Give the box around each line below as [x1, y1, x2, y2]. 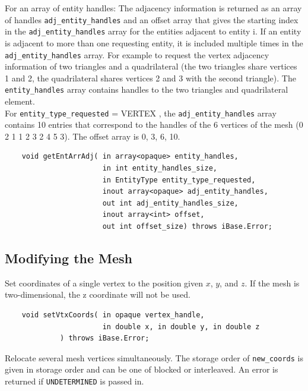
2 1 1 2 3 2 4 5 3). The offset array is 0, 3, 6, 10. [5, 130, 180, 142]
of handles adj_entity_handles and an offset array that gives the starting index [5, 13, 299, 26]
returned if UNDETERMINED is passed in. [5, 375, 144, 387]
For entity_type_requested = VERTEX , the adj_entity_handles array [5, 106, 277, 119]
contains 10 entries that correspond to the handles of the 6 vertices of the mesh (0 [5, 118, 303, 131]
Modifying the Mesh [5, 248, 133, 267]
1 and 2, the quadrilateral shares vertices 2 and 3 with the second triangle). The [5, 71, 296, 84]
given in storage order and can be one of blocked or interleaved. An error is [5, 363, 278, 376]
